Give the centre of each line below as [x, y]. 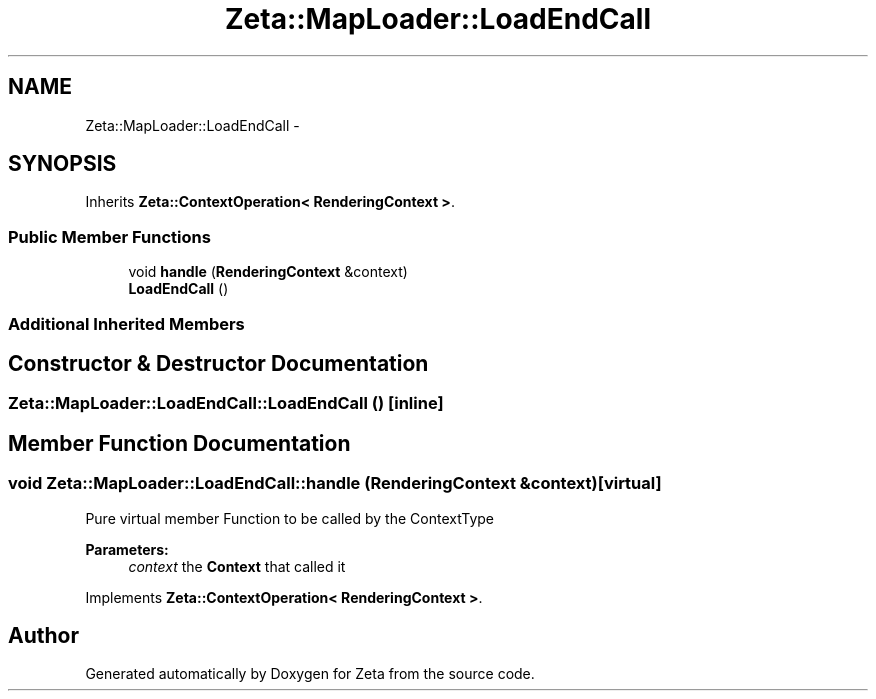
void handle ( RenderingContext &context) [268, 272]
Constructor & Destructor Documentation [218, 363]
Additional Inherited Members [126, 323]
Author [43, 636]
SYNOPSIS [62, 164]
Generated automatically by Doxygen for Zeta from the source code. [310, 674]
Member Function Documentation [179, 443]
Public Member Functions [109, 236]
